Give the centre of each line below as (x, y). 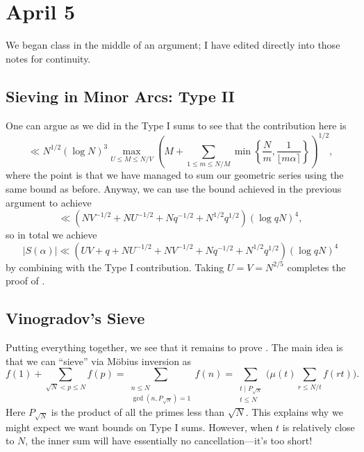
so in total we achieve (51, 235)
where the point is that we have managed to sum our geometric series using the (175, 175)
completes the (316, 267)
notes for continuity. (48, 58)
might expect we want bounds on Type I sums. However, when (139, 427)
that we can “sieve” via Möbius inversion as (99, 361)
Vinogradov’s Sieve (75, 318)
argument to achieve (49, 202)
